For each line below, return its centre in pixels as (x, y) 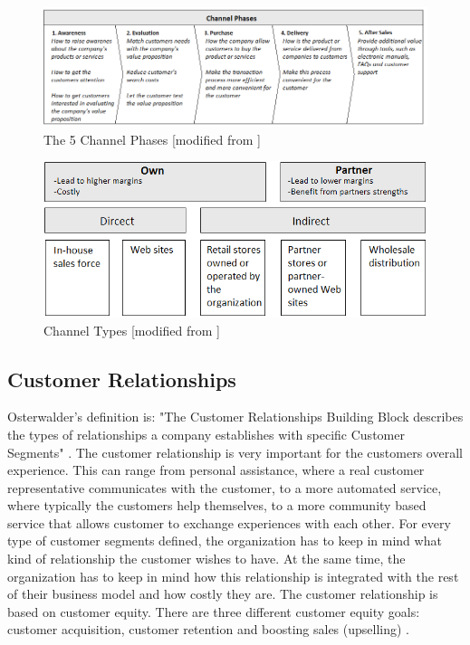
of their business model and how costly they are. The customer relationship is (223, 594)
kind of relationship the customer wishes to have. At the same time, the (206, 559)
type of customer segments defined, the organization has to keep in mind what (225, 541)
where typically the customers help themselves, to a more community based (217, 505)
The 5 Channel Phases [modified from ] (152, 139)
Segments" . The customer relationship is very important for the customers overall (235, 452)
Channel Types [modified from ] (132, 330)
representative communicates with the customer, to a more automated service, (225, 487)
